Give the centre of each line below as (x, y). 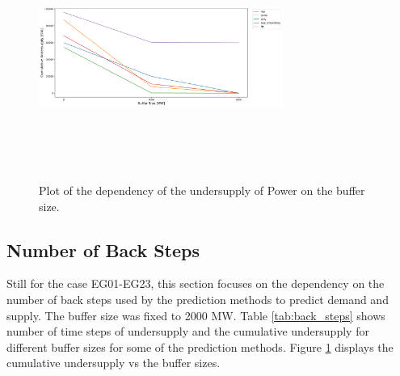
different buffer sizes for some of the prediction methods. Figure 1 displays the (200, 346)
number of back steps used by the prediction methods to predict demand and (198, 299)
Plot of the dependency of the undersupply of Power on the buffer (202, 190)
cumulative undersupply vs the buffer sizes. (114, 363)
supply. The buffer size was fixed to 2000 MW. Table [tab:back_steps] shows (196, 315)
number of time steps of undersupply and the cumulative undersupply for (188, 331)
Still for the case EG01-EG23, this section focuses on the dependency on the (196, 283)
